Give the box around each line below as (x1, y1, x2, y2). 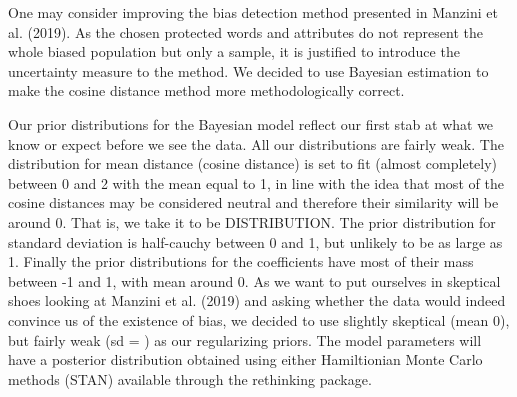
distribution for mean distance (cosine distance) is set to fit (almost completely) (8, 153, 498, 174)
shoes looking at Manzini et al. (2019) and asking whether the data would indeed (8, 290, 506, 311)
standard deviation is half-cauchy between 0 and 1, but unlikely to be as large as (8, 231, 503, 252)
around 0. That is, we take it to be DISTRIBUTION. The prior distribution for (8, 211, 496, 232)
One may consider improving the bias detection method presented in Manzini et (8, 2, 498, 22)
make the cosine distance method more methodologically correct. (8, 80, 405, 101)
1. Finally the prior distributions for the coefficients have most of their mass (8, 251, 474, 272)
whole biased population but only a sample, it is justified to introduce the (8, 41, 460, 62)
